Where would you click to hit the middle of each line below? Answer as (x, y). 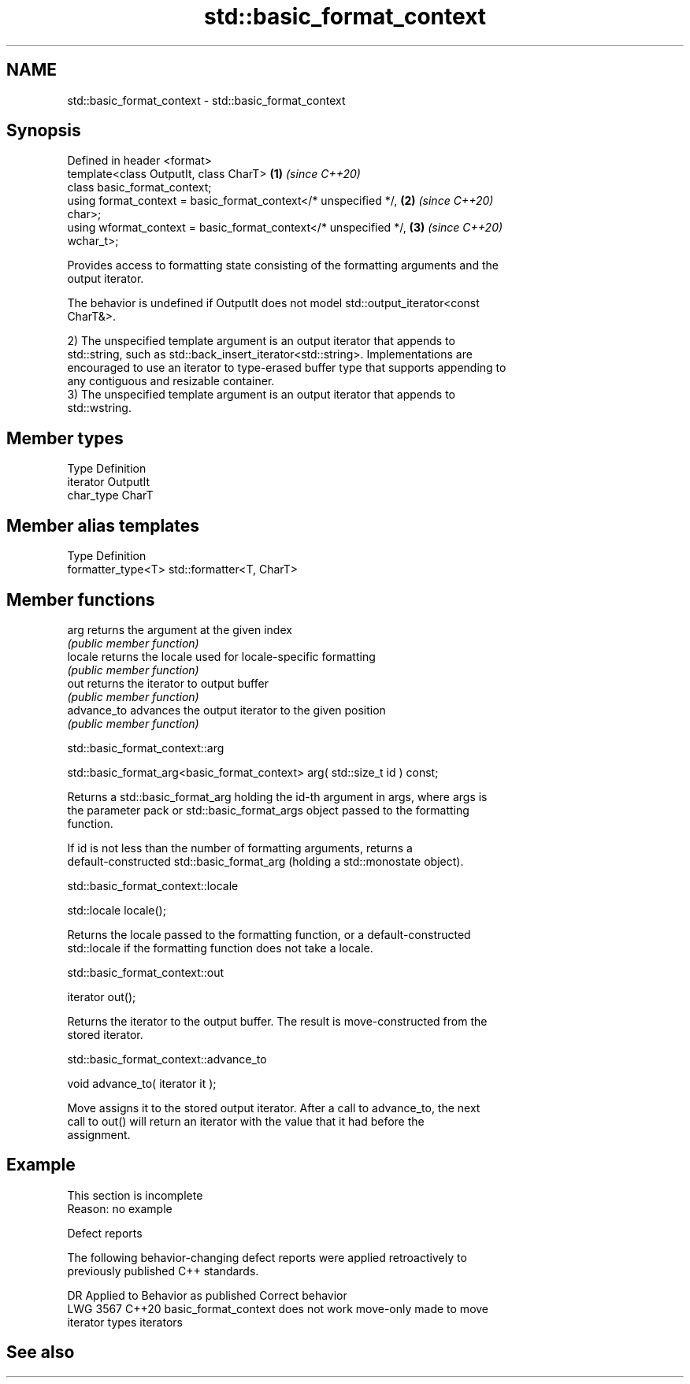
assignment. (99, 1134)
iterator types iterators (125, 1322)
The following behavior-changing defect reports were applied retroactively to (267, 1257)
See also (41, 1352)
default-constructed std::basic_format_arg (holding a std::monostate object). (265, 861)
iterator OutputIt (109, 482)
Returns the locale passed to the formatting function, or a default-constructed (269, 934)
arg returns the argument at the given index (180, 629)
